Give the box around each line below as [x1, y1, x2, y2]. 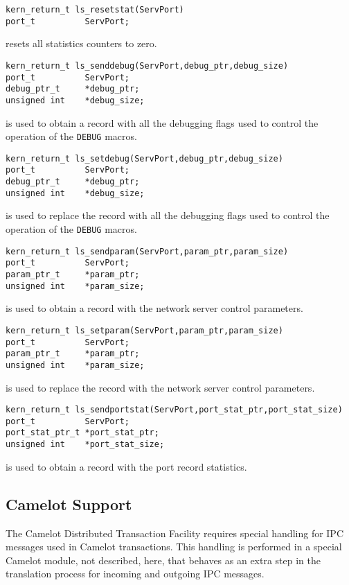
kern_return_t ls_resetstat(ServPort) [6, 5, 184, 15]
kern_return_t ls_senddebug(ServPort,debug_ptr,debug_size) [6, 60, 289, 71]
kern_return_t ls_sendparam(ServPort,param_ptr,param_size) [6, 246, 289, 256]
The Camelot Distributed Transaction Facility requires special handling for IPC [6, 525, 344, 540]
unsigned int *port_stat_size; [6, 439, 165, 450]
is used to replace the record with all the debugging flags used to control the [6, 208, 330, 222]
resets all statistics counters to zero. [6, 36, 157, 51]
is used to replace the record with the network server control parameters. [6, 380, 315, 394]
